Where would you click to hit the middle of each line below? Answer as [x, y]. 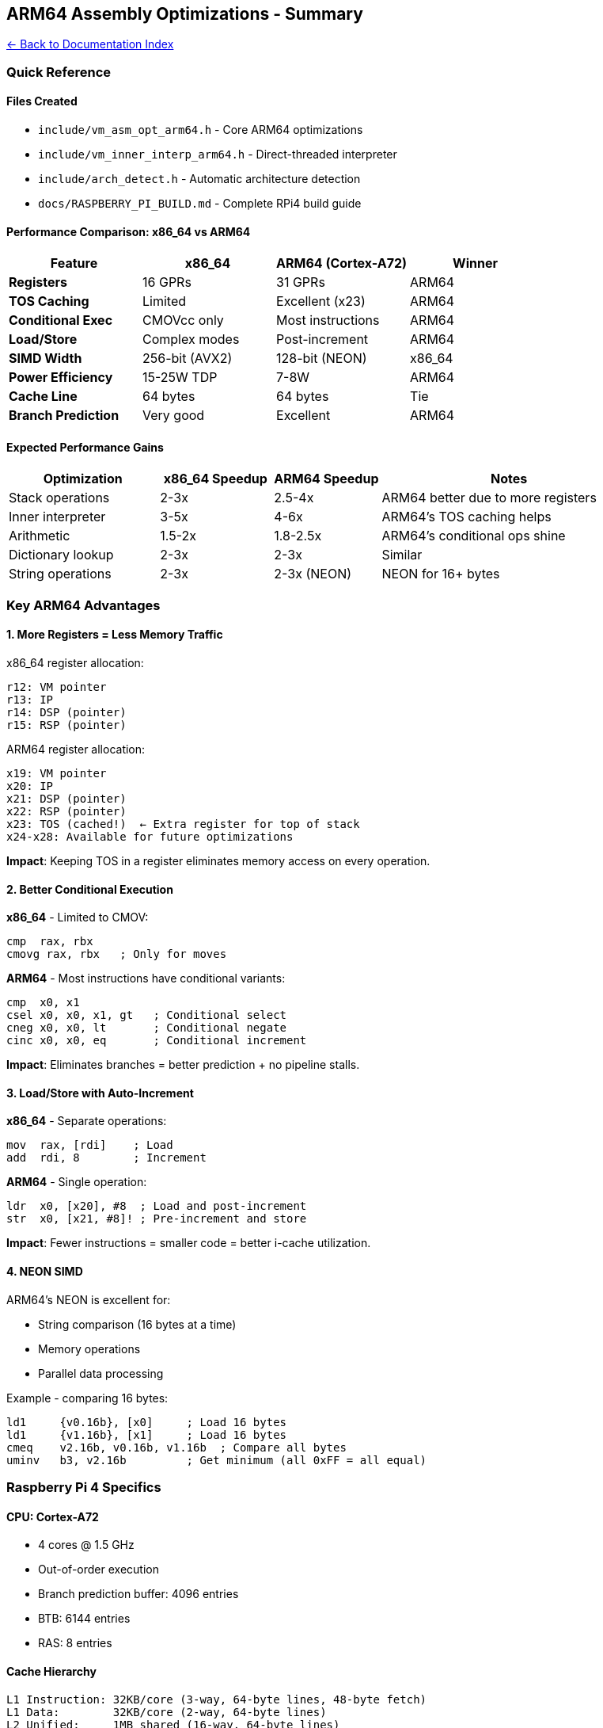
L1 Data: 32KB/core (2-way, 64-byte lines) [167, 1712]
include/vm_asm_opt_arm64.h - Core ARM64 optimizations [201, 130]
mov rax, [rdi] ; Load [90, 1145]
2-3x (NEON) [313, 574]
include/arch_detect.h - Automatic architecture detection [199, 179]
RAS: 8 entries [75, 1643]
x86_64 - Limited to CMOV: [78, 917]
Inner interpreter [57, 517]
